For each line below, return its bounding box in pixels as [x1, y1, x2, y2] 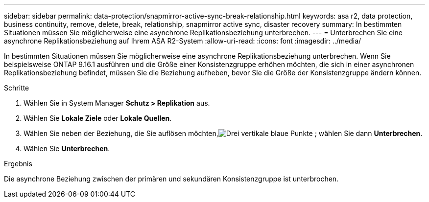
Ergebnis [4, 159, 32, 168]
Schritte [4, 84, 29, 92]
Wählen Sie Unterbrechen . [24, 144, 110, 153]
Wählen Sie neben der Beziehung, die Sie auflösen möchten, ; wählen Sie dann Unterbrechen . [24, 129, 423, 137]
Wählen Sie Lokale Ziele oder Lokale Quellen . [24, 114, 172, 122]
